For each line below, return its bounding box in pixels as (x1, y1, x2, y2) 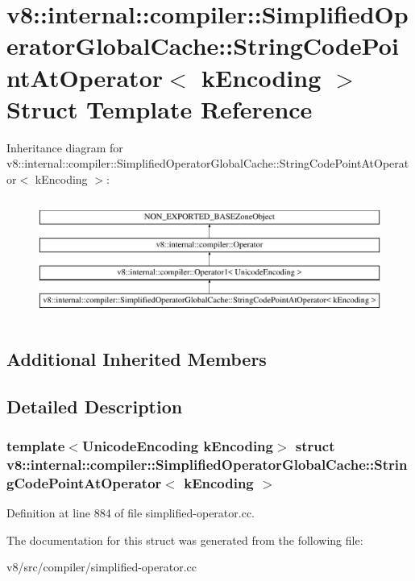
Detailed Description (6, 393, 183, 418)
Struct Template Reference (6, 92, 313, 125)
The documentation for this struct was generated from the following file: (6, 531, 363, 548)
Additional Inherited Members (6, 346, 267, 371)
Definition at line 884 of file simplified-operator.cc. (6, 504, 255, 521)
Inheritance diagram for (6, 139, 123, 156)
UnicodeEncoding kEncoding (81, 435, 273, 455)
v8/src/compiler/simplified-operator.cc (6, 558, 197, 575)
